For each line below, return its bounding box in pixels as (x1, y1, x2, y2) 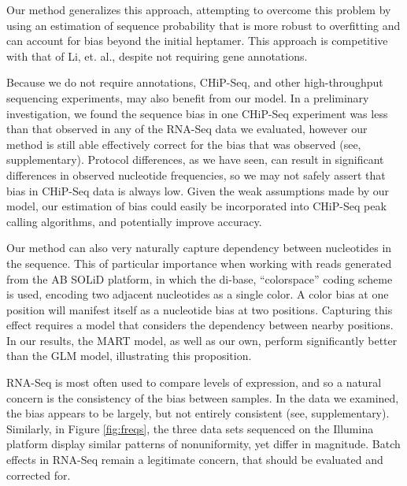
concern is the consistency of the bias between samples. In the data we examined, (6, 389, 399, 406)
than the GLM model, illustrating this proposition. (6, 347, 252, 364)
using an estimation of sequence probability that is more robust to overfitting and (6, 17, 401, 33)
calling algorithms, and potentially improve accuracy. (6, 213, 262, 229)
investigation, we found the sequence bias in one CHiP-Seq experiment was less (6, 105, 388, 121)
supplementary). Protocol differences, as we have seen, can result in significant (6, 151, 384, 168)
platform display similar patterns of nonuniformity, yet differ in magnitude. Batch (6, 436, 401, 452)
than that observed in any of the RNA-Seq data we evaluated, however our (6, 121, 368, 137)
